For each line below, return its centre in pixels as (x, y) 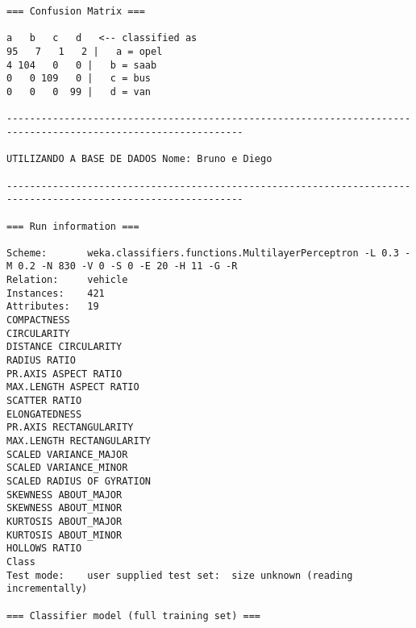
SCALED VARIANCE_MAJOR (67, 454)
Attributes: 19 (53, 307)
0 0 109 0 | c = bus (79, 79)
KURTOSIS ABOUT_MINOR (64, 535)
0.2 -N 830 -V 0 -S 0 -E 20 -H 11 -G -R (128, 266)
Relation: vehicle (67, 280)
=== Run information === (73, 226)
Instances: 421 (56, 293)
